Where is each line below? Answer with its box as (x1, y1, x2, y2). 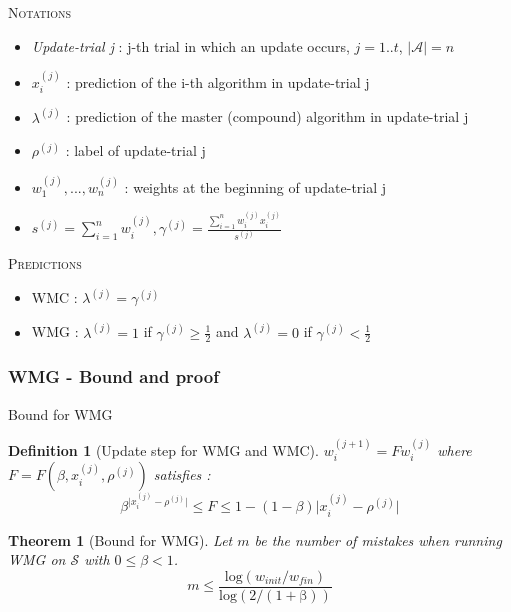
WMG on (8, 549, 66, 570)
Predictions (8, 253, 82, 274)
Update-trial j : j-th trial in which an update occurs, (31, 35, 350, 56)
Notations (8, 2, 72, 22)
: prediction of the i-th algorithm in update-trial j (66, 72, 370, 92)
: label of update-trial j (65, 140, 206, 161)
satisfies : (153, 464, 211, 485)
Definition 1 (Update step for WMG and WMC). (8, 439, 319, 460)
